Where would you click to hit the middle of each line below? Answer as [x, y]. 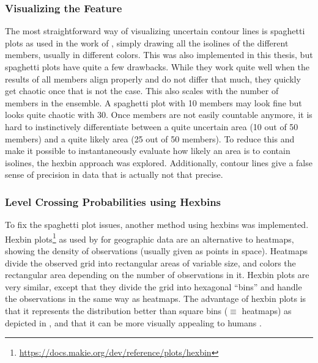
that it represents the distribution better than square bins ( [116, 310]
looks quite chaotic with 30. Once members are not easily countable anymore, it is [159, 115]
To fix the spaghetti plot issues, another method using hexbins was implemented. [157, 225]
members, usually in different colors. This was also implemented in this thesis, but [159, 55]
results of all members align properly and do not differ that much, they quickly [153, 79]
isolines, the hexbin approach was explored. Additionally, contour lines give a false [159, 162]
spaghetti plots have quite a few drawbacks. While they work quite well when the [157, 67]
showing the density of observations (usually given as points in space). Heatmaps [156, 251]
